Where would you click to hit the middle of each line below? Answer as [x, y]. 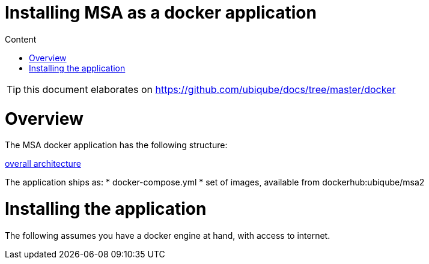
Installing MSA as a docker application [161, 13]
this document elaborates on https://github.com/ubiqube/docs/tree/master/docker [210, 89]
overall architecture [43, 164]
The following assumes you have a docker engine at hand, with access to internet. [168, 235]
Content [21, 39]
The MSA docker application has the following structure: [116, 145]
